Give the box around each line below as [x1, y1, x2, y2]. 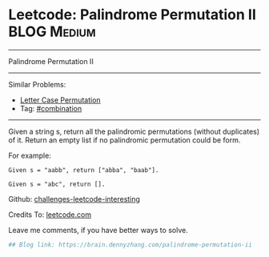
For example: [8, 151, 52, 160]
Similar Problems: [8, 79, 66, 89]
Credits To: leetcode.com [8, 210, 92, 219]
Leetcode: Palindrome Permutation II [8, 6, 256, 24]
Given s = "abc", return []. [8, 180, 106, 188]
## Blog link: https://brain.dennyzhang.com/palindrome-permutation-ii [8, 240, 252, 249]
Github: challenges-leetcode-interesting [8, 194, 140, 203]
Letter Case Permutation [19, 94, 102, 105]
